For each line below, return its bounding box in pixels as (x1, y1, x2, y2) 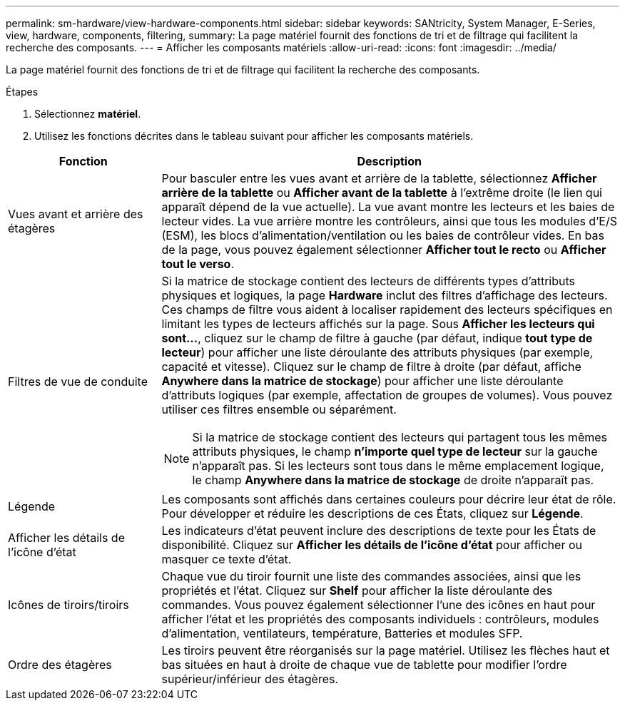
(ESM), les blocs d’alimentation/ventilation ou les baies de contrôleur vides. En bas (161, 228, 604, 242)
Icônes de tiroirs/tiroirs (8, 598, 129, 612)
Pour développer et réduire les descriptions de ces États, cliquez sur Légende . (161, 506, 584, 521)
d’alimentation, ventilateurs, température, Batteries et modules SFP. (161, 626, 523, 640)
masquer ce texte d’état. (161, 552, 292, 566)
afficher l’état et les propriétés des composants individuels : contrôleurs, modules (161, 612, 599, 626)
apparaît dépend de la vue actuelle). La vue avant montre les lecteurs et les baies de (161, 200, 615, 214)
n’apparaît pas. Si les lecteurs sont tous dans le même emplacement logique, (192, 459, 604, 473)
